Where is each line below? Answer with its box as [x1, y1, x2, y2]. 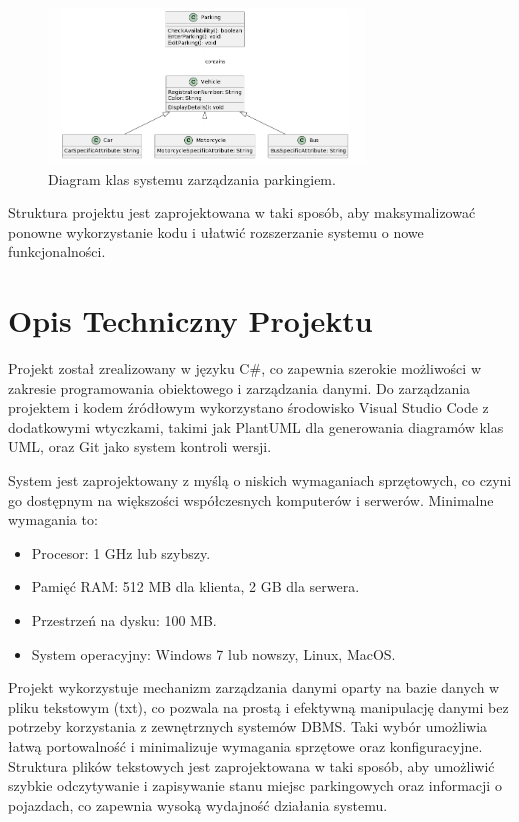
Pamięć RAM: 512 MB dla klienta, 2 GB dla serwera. [31, 576, 360, 597]
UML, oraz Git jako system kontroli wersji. [8, 436, 272, 457]
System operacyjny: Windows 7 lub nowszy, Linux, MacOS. [31, 643, 396, 664]
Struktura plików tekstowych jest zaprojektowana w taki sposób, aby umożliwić [8, 755, 495, 776]
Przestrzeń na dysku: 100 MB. [31, 609, 217, 630]
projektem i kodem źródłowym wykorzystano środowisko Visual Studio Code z [8, 397, 489, 418]
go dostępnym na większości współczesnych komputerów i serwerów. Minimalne [8, 489, 494, 510]
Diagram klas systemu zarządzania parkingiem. [48, 168, 336, 189]
